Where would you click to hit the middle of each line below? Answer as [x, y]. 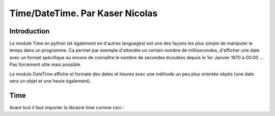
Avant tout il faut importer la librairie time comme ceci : [67, 107]
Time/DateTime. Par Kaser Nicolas [84, 13]
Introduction [30, 31]
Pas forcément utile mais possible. [45, 65]
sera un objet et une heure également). [50, 81]
